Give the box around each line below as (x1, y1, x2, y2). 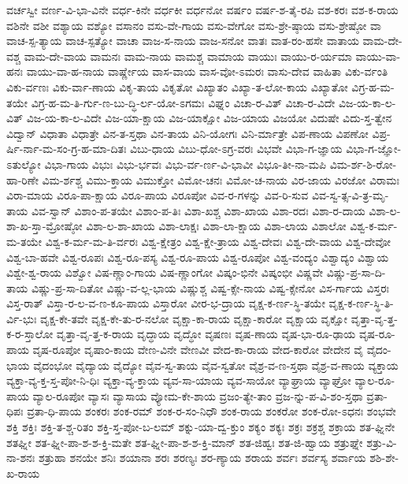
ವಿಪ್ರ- (372, 125, 391, 141)
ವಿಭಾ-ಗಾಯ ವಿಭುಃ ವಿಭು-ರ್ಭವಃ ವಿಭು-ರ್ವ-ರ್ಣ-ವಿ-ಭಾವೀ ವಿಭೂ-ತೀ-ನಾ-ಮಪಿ (44, 155, 327, 172)
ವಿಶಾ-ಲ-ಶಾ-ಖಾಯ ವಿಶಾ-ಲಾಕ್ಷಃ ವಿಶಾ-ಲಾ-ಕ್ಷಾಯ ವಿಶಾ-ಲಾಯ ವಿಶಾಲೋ (86, 218, 347, 234)
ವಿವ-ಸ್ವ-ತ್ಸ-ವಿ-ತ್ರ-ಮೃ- (311, 187, 389, 203)
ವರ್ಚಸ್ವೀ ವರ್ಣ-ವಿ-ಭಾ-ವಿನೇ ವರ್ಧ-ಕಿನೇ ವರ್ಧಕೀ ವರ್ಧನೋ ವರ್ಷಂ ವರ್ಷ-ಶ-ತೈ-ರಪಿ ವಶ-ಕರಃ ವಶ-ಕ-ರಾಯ (6, 2, 399, 17)
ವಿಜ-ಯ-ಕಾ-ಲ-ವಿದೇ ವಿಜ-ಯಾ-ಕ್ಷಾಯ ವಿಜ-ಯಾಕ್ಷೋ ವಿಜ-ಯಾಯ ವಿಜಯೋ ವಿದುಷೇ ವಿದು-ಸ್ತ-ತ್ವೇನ (26, 110, 392, 126)
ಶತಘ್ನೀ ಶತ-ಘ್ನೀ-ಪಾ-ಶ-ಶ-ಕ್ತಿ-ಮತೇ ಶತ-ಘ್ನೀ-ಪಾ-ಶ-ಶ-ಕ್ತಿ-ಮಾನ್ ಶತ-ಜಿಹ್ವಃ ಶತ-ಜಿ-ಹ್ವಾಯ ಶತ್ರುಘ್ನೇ (6, 434, 363, 450)
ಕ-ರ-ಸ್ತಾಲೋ (6, 326, 54, 342)
